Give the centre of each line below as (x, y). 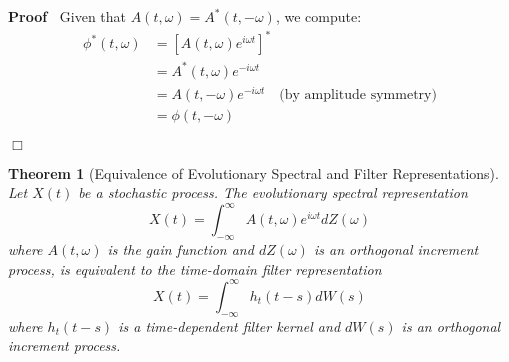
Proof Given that (67, 16)
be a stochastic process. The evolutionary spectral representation (273, 192)
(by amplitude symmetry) (358, 94)
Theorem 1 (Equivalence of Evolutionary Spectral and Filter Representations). (253, 172)
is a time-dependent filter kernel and (229, 325)
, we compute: (318, 16)
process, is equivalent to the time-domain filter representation (195, 268)
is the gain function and (180, 249)
